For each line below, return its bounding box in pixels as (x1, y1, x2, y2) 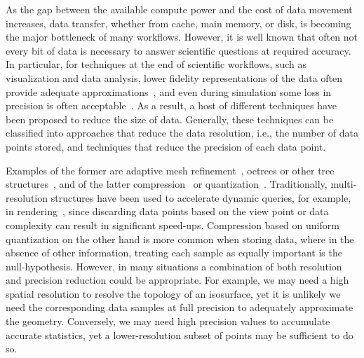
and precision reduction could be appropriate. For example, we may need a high (6, 273, 349, 287)
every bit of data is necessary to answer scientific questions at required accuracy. (6, 43, 351, 57)
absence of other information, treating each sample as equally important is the (6, 245, 342, 260)
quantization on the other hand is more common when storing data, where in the (6, 231, 354, 246)
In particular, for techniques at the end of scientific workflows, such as (6, 57, 307, 71)
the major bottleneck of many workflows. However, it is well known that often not (6, 29, 358, 44)
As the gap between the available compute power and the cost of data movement (6, 2, 353, 16)
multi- (330, 177, 357, 191)
